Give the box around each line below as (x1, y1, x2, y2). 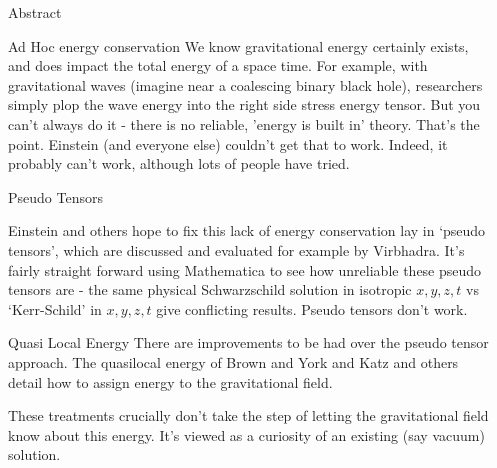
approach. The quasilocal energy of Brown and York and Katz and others (8, 351, 459, 372)
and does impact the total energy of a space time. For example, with (8, 55, 428, 76)
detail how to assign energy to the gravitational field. (8, 371, 333, 392)
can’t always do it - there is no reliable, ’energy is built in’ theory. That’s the (8, 113, 480, 134)
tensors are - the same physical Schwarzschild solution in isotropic (8, 279, 412, 300)
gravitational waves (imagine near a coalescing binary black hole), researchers (8, 74, 483, 95)
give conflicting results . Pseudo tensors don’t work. (156, 298, 468, 319)
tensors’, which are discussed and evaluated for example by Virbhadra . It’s (8, 239, 465, 260)
